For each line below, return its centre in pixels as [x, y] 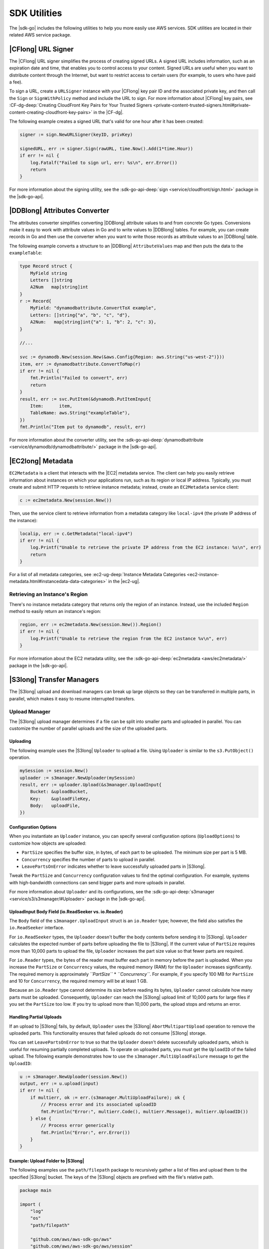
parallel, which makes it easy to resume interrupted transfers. [72, 698]
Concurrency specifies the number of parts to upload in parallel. [88, 859]
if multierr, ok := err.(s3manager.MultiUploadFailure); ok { [108, 1097]
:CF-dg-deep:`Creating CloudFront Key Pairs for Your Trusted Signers [81, 105]
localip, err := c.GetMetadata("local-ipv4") [76, 534]
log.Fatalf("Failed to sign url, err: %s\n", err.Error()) [104, 163]
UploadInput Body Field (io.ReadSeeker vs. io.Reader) [66, 911]
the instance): [23, 520]
